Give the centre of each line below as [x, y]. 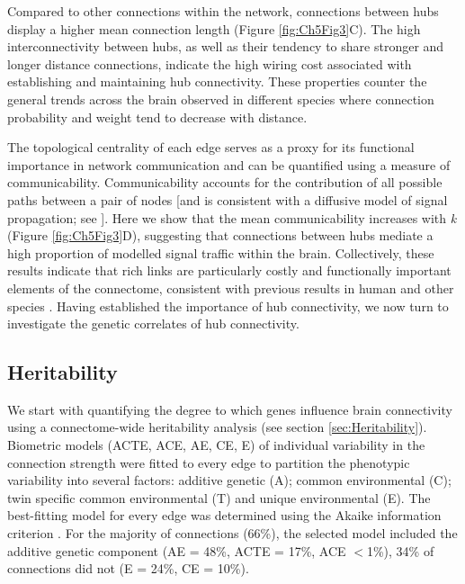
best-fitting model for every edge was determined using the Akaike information [224, 515]
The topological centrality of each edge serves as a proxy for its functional [211, 147]
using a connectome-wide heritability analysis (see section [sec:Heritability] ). [217, 427]
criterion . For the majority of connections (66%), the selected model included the [232, 533]
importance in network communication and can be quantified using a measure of [229, 164]
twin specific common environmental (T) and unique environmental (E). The [219, 497]
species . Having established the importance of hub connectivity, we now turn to [228, 305]
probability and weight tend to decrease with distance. [157, 117]
